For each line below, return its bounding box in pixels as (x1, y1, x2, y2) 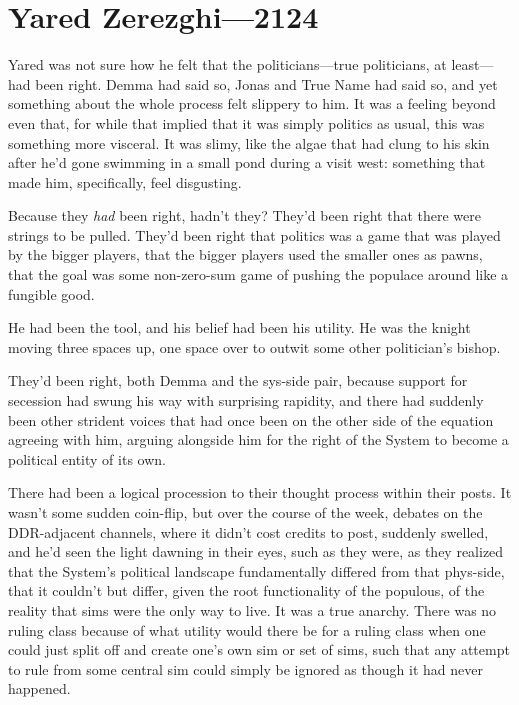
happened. (8, 678, 71, 699)
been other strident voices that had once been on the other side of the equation (8, 409, 494, 430)
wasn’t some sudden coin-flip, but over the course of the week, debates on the (8, 502, 483, 522)
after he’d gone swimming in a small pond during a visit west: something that (8, 152, 486, 173)
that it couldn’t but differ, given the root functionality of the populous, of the (8, 580, 485, 601)
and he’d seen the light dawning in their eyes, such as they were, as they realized (8, 541, 504, 562)
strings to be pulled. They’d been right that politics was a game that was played (8, 224, 501, 245)
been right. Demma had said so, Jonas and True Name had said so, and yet (35, 73, 498, 94)
